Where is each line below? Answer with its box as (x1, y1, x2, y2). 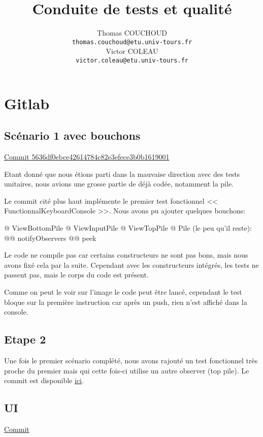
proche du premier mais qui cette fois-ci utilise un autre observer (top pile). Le (4, 365, 249, 376)
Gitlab (4, 92, 50, 113)
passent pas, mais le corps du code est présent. (4, 269, 149, 280)
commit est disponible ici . (4, 375, 84, 386)
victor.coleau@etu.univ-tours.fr (76, 56, 188, 64)
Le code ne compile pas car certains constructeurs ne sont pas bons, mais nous (4, 249, 248, 260)
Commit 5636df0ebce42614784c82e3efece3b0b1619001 (4, 151, 170, 162)
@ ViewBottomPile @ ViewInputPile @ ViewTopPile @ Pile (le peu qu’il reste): (4, 222, 252, 233)
